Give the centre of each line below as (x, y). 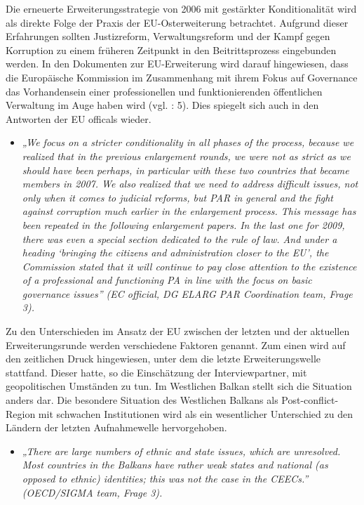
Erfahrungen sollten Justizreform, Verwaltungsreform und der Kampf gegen (168, 36)
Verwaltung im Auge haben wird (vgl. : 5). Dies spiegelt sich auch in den (162, 105)
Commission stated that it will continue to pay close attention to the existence (189, 266)
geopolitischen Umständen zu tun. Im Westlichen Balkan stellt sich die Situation (179, 386)
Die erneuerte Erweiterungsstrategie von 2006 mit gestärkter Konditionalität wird (181, 8)
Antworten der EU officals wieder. (79, 118)
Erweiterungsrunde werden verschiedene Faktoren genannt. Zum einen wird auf (176, 345)
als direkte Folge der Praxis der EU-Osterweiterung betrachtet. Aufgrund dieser (177, 22)
